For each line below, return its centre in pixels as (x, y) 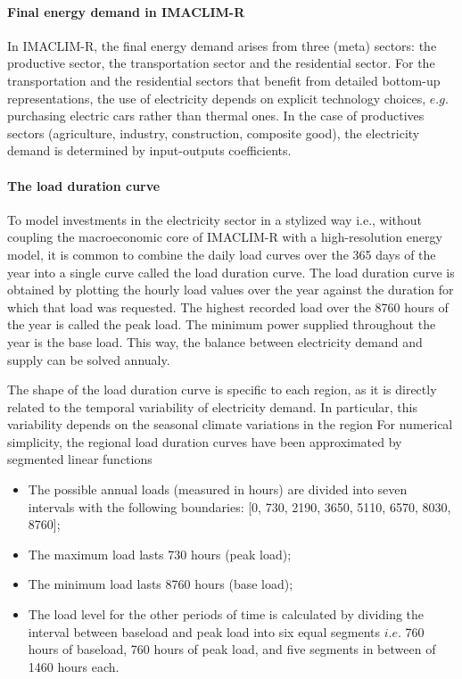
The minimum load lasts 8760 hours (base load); (161, 584)
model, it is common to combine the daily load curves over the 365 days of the (222, 254)
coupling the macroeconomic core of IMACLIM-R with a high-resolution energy (225, 237)
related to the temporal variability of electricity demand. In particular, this (213, 406)
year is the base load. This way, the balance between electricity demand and (215, 341)
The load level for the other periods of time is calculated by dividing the (226, 614)
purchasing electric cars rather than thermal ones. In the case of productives (216, 116)
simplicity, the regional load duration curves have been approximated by (205, 441)
